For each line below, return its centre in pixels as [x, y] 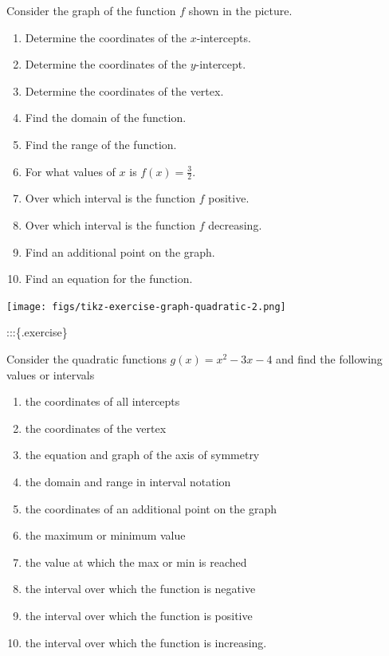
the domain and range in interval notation [128, 481]
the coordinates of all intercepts [102, 401]
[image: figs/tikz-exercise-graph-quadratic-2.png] [146, 306]
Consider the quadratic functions [86, 359]
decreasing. [235, 224]
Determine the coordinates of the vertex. [124, 90]
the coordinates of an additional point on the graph [151, 508]
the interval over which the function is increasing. [146, 642]
